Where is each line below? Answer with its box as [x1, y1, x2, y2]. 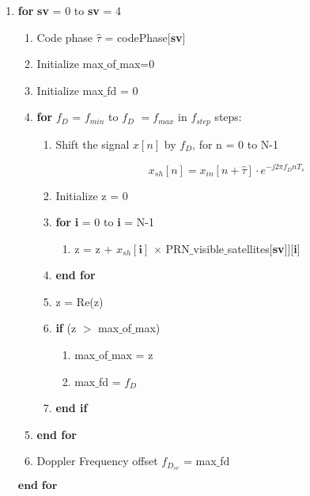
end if [55, 399, 88, 416]
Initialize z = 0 [55, 187, 128, 203]
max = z [111, 346, 153, 363]
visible [193, 240, 225, 256]
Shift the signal [55, 135, 130, 152]
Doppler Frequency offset [36, 452, 158, 469]
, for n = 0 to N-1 [192, 135, 278, 152]
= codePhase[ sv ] [104, 28, 186, 45]
